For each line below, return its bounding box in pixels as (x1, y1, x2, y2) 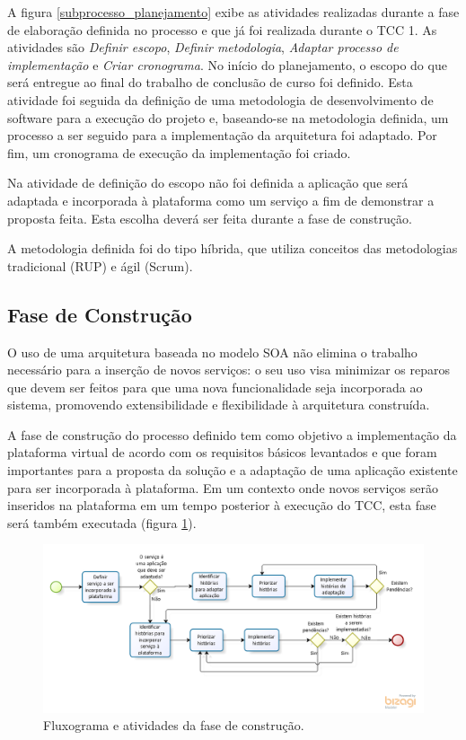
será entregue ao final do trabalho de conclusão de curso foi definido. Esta (7, 73, 413, 92)
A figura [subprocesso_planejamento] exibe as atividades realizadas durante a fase (7, 3, 460, 21)
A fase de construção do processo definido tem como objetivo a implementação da (7, 425, 457, 444)
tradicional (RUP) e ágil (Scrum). (7, 256, 193, 275)
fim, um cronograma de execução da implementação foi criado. (7, 143, 351, 162)
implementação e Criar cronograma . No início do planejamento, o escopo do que (7, 55, 447, 74)
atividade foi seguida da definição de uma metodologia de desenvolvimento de (7, 90, 434, 109)
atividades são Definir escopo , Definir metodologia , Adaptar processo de (7, 38, 399, 57)
